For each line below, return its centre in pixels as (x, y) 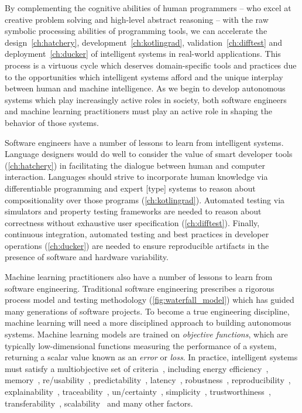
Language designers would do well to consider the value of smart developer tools (149, 154)
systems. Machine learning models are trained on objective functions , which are (146, 334)
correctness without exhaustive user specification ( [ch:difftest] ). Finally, (132, 222)
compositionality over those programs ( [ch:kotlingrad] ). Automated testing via (145, 199)
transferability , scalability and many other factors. (99, 403)
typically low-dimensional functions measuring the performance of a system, (141, 345)
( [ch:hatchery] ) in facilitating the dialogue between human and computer (135, 165)
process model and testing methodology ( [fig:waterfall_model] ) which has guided (150, 300)
